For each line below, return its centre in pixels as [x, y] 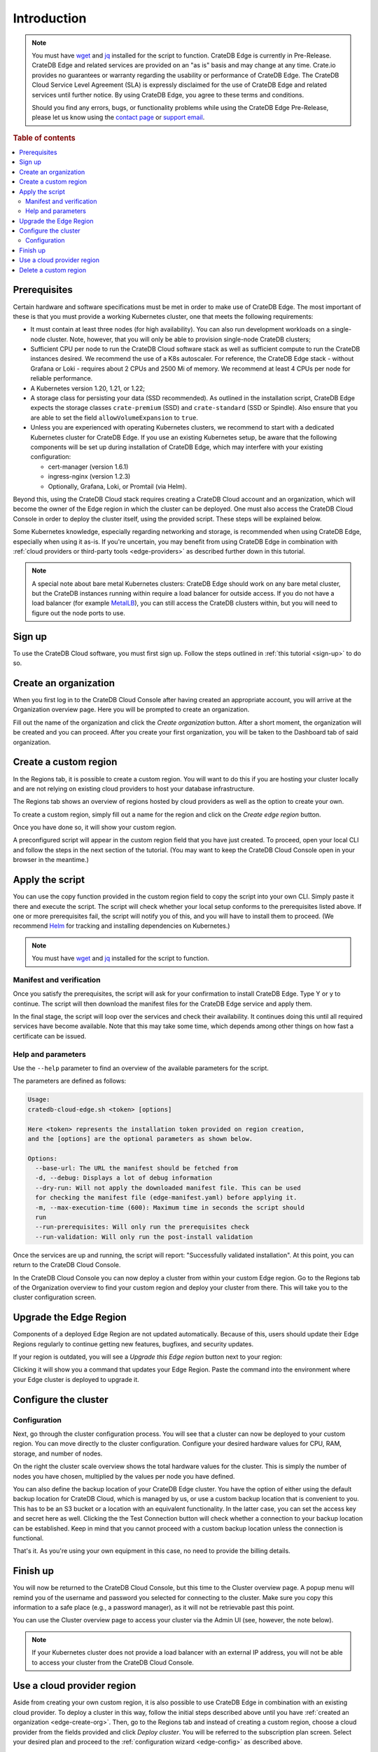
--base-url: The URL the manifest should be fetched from [137, 1168]
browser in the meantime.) [51, 860]
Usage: [39, 1100]
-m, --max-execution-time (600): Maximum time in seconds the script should [170, 1207]
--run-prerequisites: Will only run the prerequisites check [142, 1227]
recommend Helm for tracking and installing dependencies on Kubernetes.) [121, 926]
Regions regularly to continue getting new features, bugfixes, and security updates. [133, 1344]
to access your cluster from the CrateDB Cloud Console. [113, 1662]
